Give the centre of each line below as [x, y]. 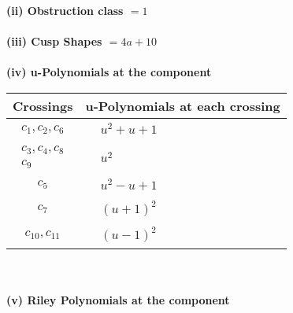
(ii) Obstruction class [65, 10]
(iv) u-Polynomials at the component [109, 72]
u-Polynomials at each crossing [183, 105]
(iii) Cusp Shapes [54, 41]
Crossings [43, 105]
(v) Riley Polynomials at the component [118, 299]
